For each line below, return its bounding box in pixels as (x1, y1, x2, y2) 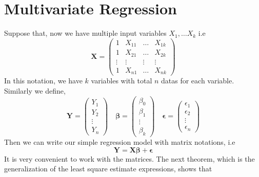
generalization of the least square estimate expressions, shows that (4, 163, 212, 174)
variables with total (91, 75, 152, 86)
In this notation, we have (4, 75, 83, 86)
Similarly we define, (4, 85, 66, 96)
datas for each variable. (161, 75, 234, 86)
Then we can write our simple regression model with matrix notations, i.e (4, 137, 235, 147)
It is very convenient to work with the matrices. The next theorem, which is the (4, 153, 255, 164)
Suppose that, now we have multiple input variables (4, 28, 167, 38)
